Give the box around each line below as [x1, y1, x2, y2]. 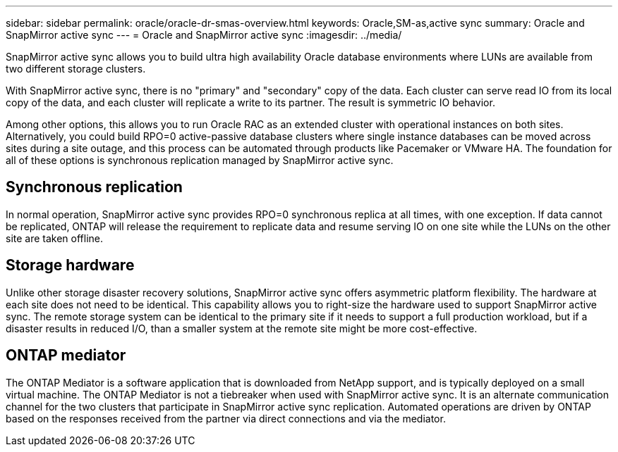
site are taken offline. [6, 232, 104, 244]
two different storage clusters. [6, 63, 146, 75]
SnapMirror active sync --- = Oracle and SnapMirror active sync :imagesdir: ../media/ [6, 29, 402, 41]
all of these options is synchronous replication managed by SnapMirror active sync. [6, 154, 394, 166]
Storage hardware [6, 256, 135, 275]
